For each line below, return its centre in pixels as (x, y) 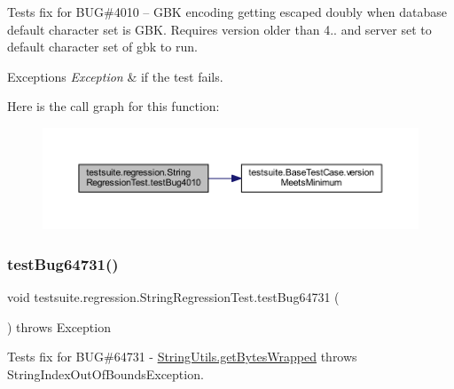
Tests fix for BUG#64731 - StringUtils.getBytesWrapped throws (182, 357)
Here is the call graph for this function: (113, 106)
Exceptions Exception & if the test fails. (115, 76)
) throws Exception (59, 326)
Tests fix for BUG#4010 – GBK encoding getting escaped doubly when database (227, 12)
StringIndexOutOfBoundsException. (106, 374)
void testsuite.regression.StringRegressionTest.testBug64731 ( (173, 297)
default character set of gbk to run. (102, 47)
